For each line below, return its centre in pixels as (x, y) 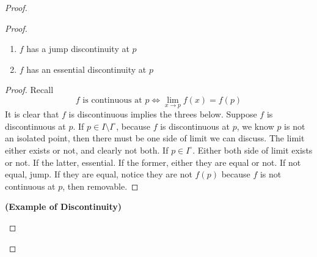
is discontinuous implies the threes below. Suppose (163, 114)
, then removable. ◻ (100, 186)
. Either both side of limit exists (253, 150)
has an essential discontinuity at (86, 69)
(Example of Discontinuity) (64, 207)
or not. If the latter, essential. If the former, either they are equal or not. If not (153, 162)
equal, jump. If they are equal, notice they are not (99, 174)
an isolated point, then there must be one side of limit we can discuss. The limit (155, 138)
